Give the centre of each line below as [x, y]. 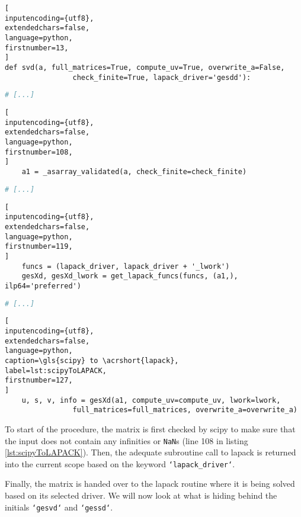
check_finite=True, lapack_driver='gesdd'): [162, 77]
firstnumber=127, [39, 380]
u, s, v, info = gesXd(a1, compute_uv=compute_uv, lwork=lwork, [151, 400]
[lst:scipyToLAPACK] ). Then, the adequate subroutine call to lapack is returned [150, 452]
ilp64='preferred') [43, 286]
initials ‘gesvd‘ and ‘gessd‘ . [59, 507]
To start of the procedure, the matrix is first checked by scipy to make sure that [150, 428]
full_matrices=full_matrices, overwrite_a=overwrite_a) [185, 410]
